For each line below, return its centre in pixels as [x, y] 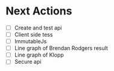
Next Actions [39, 11]
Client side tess [33, 35]
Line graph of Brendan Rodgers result [61, 48]
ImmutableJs [30, 42]
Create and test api [38, 28]
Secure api [28, 62]
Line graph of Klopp [39, 55]
